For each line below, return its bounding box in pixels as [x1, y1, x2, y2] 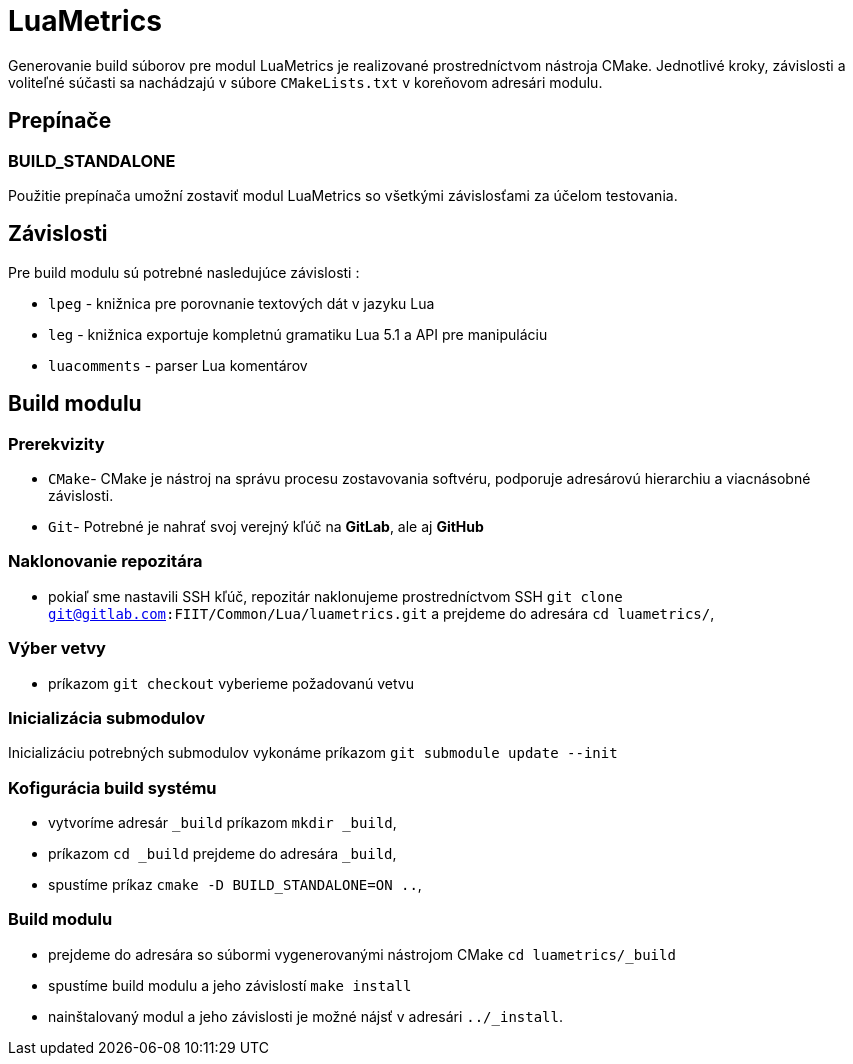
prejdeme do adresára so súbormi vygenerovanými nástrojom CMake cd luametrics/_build [48, 945, 676, 963]
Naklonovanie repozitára [8, 551, 203, 572]
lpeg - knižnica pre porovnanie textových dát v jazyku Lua [48, 294, 435, 312]
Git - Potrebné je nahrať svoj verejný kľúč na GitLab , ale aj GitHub [48, 518, 484, 536]
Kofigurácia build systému [8, 777, 217, 798]
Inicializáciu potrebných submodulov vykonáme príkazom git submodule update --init [8, 744, 618, 762]
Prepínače [8, 108, 112, 134]
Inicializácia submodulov [8, 707, 206, 728]
